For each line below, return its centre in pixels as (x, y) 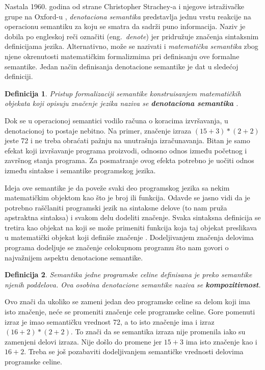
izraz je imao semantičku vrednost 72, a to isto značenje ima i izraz (110, 321)
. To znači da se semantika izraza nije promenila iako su (158, 332)
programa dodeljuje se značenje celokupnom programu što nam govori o (117, 247)
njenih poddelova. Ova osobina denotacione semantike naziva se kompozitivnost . (133, 284)
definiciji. (19, 76)
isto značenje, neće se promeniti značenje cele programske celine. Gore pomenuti (130, 312)
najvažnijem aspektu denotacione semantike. (74, 257)
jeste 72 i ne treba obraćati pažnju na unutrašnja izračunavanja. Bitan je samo (127, 140)
